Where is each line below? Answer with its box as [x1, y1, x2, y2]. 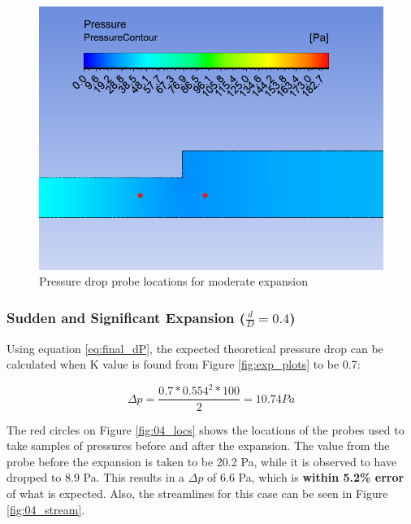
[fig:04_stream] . [6, 500, 85, 517]
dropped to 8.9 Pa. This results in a [6, 469, 185, 486]
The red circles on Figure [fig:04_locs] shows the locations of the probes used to [6, 421, 405, 438]
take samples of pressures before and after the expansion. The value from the [6, 437, 390, 454]
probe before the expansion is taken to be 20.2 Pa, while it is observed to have [6, 452, 397, 469]
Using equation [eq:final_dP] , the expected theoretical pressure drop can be [6, 339, 383, 356]
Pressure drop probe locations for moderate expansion [39, 273, 308, 290]
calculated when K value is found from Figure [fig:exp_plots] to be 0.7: [6, 356, 361, 373]
